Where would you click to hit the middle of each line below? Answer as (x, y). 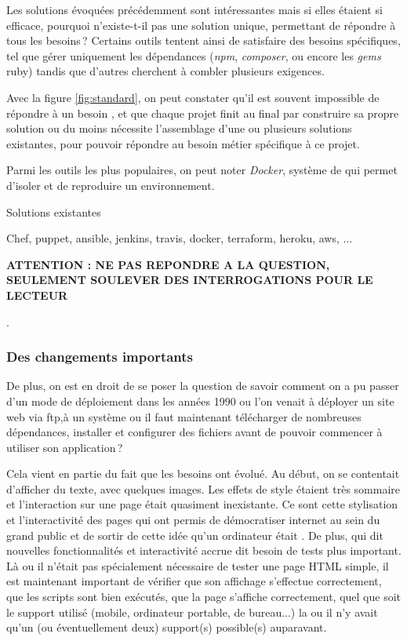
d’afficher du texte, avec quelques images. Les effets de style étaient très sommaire (203, 488)
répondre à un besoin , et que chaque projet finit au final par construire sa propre (203, 113)
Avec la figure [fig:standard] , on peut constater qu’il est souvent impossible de (193, 97)
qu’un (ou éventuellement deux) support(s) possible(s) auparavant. (167, 627)
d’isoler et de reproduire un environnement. (111, 185)
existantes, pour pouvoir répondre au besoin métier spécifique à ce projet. (183, 143)
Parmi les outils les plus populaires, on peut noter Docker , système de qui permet (202, 170)
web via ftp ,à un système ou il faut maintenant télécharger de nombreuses (184, 416)
